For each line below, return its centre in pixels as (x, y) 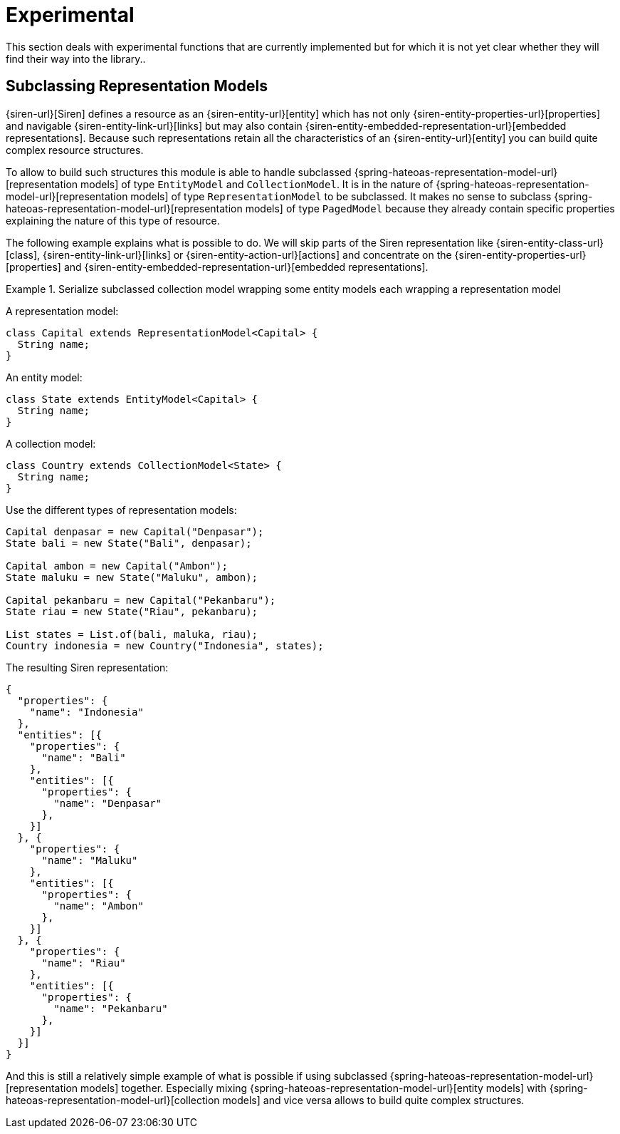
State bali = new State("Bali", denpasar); (129, 543)
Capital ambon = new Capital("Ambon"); (117, 566)
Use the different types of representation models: (121, 510)
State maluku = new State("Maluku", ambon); (132, 577)
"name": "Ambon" (99, 906)
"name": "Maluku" (90, 860)
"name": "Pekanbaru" (111, 1008)
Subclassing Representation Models (137, 86)
